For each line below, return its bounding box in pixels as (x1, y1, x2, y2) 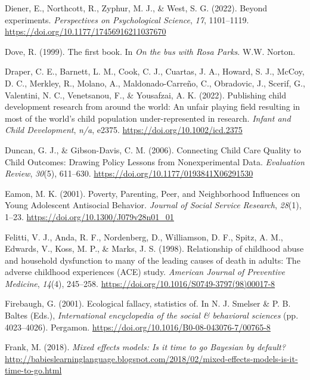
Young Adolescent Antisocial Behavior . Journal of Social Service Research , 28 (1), (5, 199, 302, 211)
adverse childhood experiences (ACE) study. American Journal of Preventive (5, 265, 285, 278)
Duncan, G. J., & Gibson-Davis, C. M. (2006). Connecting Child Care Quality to (5, 143, 301, 156)
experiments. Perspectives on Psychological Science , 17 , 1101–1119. (5, 13, 249, 26)
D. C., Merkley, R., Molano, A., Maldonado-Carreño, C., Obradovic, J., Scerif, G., (5, 76, 305, 89)
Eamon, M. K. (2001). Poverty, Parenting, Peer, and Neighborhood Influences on (5, 187, 300, 199)
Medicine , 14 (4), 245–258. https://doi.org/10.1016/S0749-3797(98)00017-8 (5, 277, 275, 289)
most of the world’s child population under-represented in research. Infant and (5, 112, 291, 124)
